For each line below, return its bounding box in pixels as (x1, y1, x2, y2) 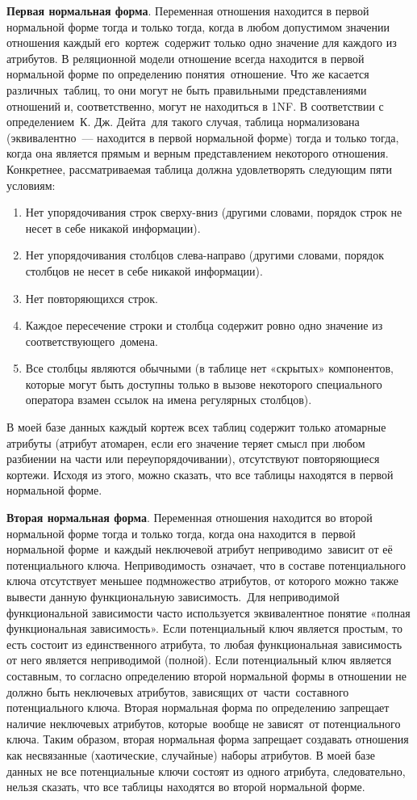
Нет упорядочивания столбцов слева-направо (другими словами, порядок (25, 246, 385, 263)
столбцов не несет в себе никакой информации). (25, 262, 263, 279)
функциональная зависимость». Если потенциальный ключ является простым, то (6, 620, 402, 637)
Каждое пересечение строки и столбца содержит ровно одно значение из (25, 317, 383, 334)
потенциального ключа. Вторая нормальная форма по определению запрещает (6, 699, 390, 716)
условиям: (6, 176, 56, 193)
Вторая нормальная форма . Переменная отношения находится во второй (6, 509, 373, 526)
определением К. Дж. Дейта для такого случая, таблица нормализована (6, 113, 360, 130)
